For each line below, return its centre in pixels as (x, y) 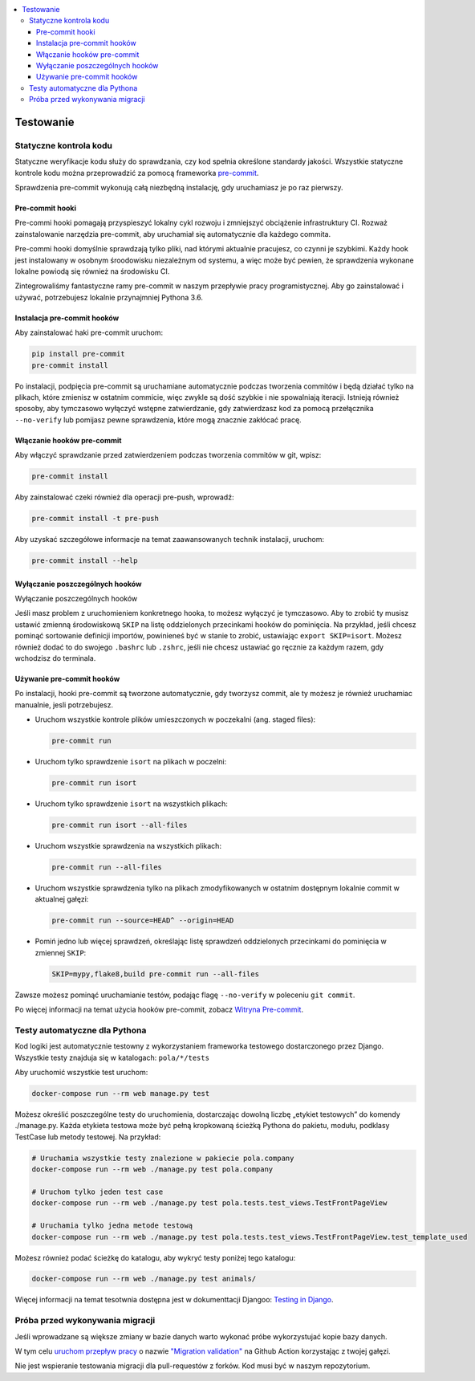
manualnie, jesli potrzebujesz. (64, 705)
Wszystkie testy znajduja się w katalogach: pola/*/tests (112, 1057)
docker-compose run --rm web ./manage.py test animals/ (144, 1279)
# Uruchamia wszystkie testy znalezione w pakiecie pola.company (163, 1158)
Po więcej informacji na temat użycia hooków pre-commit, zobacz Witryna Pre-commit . (159, 1010)
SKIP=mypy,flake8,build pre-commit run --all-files (156, 974)
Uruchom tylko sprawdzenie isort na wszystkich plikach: (132, 804)
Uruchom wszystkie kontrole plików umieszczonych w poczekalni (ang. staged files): (175, 719)
